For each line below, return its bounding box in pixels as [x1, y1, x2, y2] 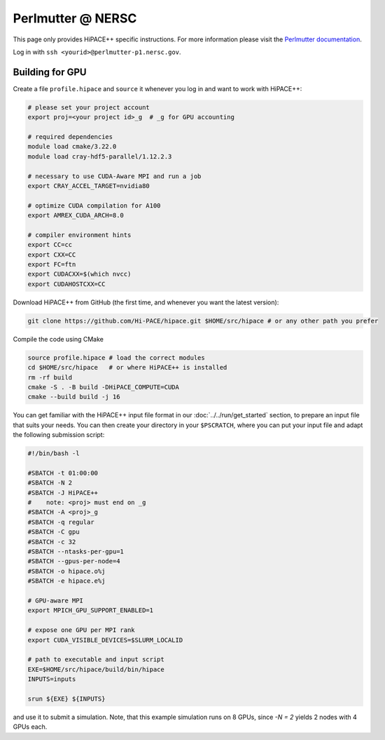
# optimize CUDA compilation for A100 [27, 201, 161, 210]
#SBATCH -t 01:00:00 [27, 469, 98, 477]
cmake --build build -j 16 [27, 393, 120, 401]
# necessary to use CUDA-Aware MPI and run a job [27, 172, 202, 180]
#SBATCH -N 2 [27, 479, 73, 487]
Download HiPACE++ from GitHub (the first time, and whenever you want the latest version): [13, 298, 279, 307]
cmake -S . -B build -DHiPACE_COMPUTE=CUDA [27, 383, 180, 391]
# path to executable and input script [27, 656, 164, 664]
